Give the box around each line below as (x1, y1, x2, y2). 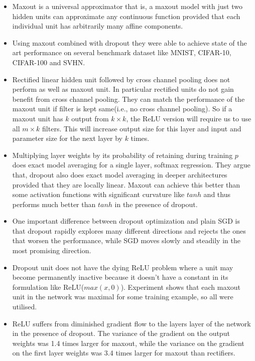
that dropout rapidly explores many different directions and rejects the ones (12, 225, 246, 236)
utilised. (12, 301, 37, 312)
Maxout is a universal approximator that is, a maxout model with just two (12, 1, 242, 11)
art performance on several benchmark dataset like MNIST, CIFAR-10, (12, 47, 231, 58)
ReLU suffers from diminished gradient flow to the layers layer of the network (12, 318, 251, 328)
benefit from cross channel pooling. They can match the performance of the (12, 93, 245, 104)
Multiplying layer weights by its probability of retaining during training (12, 149, 233, 160)
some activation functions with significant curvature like (12, 189, 185, 200)
